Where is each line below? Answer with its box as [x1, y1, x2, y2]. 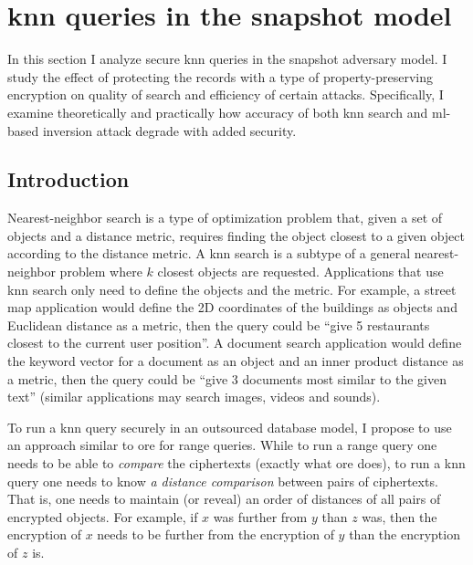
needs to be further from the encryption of [97, 525, 334, 544]
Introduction [7, 165, 130, 194]
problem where [59, 262, 142, 281]
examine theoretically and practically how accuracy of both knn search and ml [7, 102, 447, 121]
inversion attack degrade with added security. [42, 120, 297, 140]
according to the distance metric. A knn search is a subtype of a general [7, 244, 411, 263]
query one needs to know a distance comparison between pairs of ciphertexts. [7, 471, 438, 490]
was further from [213, 507, 308, 526]
